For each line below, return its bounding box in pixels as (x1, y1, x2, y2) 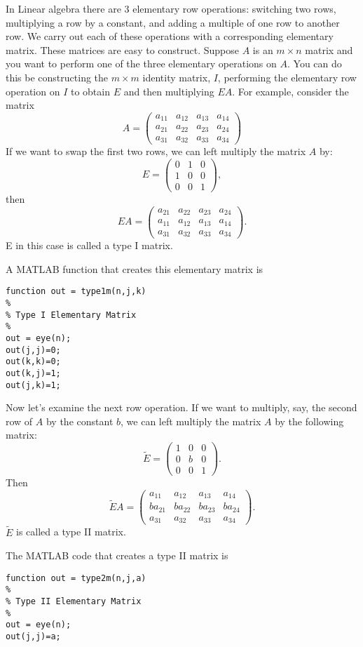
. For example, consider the (232, 84, 349, 98)
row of (6, 413, 33, 428)
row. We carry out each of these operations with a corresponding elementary (6, 29, 334, 44)
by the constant (46, 413, 114, 428)
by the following (275, 413, 344, 428)
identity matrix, (142, 69, 211, 84)
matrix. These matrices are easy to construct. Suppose (6, 42, 240, 57)
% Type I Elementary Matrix (6, 309, 137, 320)
